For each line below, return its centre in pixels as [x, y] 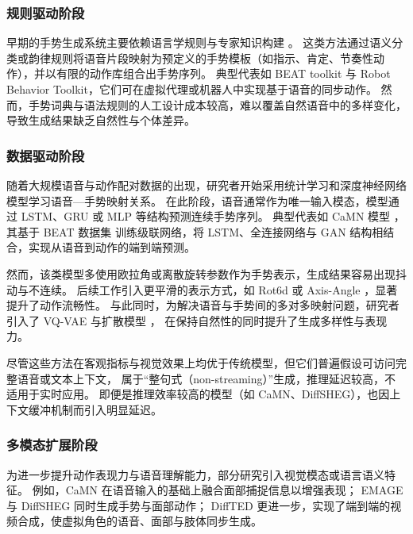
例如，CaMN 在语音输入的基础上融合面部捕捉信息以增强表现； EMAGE [218, 490]
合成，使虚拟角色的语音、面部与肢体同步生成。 [139, 521]
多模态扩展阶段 [52, 445]
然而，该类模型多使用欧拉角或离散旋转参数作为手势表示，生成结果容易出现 [201, 273]
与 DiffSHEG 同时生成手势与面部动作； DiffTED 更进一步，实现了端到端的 [199, 505]
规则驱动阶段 [46, 12]
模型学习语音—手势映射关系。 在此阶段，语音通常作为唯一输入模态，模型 [197, 200]
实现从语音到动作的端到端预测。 [112, 247]
